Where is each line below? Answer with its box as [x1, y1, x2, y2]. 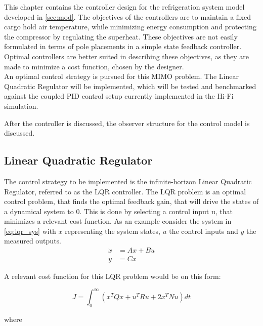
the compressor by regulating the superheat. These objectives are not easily [4, 31, 238, 42]
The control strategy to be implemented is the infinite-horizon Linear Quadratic [4, 176, 252, 186]
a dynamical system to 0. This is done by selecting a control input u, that [4, 206, 233, 216]
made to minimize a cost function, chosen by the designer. [4, 61, 184, 71]
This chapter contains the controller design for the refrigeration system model [4, 2, 245, 12]
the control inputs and [169, 225, 238, 236]
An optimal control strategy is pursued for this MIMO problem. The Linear [4, 71, 239, 81]
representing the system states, [65, 225, 160, 236]
